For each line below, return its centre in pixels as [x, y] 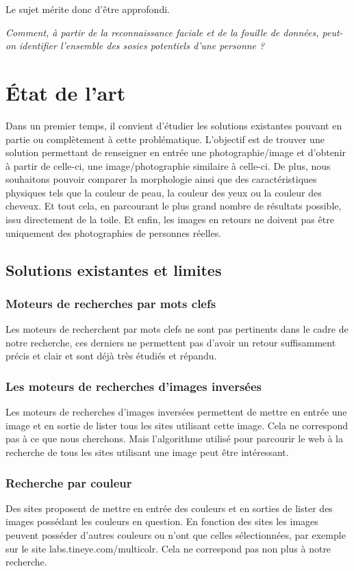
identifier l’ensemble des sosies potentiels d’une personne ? [142, 46]
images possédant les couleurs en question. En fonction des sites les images [162, 521]
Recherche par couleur [69, 482]
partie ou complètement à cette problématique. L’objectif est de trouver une [165, 139]
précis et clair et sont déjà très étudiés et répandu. [111, 356]
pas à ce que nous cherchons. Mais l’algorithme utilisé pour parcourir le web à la [174, 439]
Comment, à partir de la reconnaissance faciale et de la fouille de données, [162, 32]
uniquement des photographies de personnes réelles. [114, 232]
